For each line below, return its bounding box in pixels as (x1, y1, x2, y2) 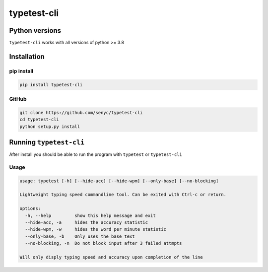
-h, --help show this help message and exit (25, 212, 156, 218)
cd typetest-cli (19, 117, 60, 123)
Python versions (9, 26, 62, 35)
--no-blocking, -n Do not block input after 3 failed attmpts (25, 241, 182, 246)
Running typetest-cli (9, 138, 84, 146)
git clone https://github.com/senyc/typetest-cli (19, 110, 143, 115)
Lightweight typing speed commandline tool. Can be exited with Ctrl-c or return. (19, 192, 227, 198)
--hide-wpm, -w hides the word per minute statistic (25, 226, 166, 232)
